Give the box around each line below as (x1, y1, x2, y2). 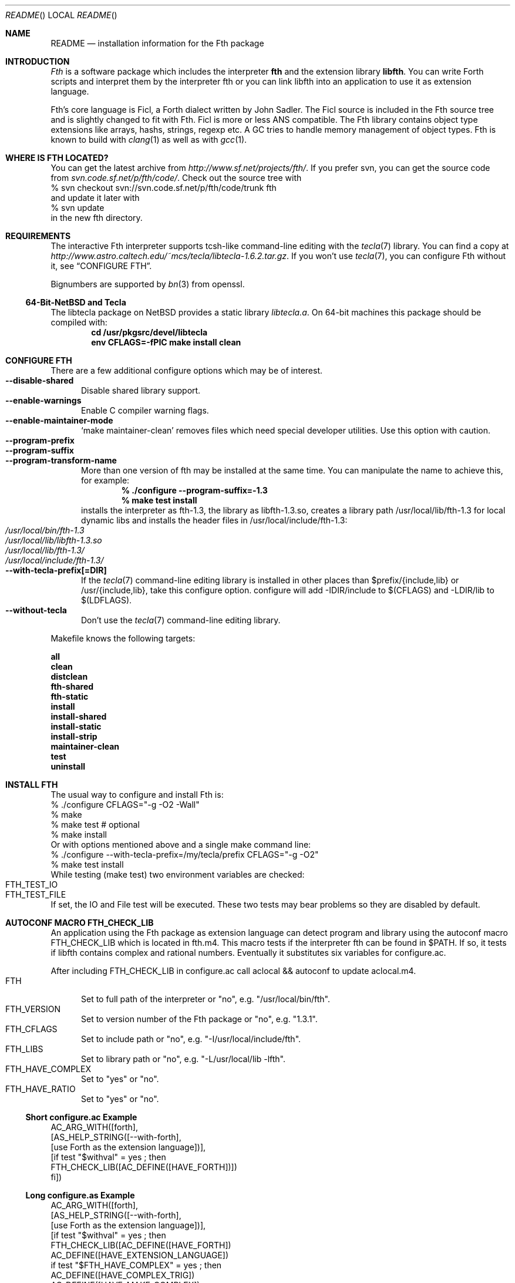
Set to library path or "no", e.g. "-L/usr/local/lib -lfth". (81, 1054, 286, 1064)
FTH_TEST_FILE (5, 889, 66, 899)
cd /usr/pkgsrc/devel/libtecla (91, 327, 208, 337)
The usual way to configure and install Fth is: (51, 790, 224, 800)
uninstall (51, 761, 86, 771)
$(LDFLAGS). (81, 595, 132, 605)
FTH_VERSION (5, 1004, 61, 1014)
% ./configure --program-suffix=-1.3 (121, 485, 268, 495)
